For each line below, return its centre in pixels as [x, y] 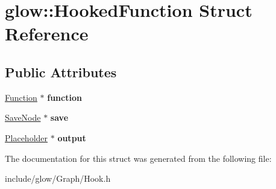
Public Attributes [61, 72]
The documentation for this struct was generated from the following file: [138, 158]
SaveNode [23, 117]
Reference [47, 34]
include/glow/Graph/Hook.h [58, 178]
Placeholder [27, 137]
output [72, 137]
